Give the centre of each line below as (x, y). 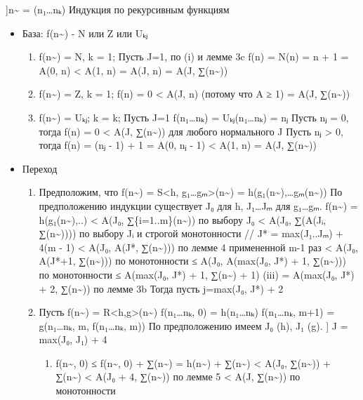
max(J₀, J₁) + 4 (73, 339)
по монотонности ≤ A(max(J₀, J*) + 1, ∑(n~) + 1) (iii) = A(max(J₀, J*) (197, 274)
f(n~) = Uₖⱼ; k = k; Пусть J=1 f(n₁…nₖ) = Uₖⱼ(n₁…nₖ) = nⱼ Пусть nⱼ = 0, (194, 117)
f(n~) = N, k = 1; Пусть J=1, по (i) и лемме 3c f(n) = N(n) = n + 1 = (194, 56)
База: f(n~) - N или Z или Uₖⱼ (85, 33)
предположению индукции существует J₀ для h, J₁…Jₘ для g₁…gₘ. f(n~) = (198, 205)
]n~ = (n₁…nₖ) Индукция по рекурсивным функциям (118, 9)
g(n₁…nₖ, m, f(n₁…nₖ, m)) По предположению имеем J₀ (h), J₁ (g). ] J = (193, 325)
